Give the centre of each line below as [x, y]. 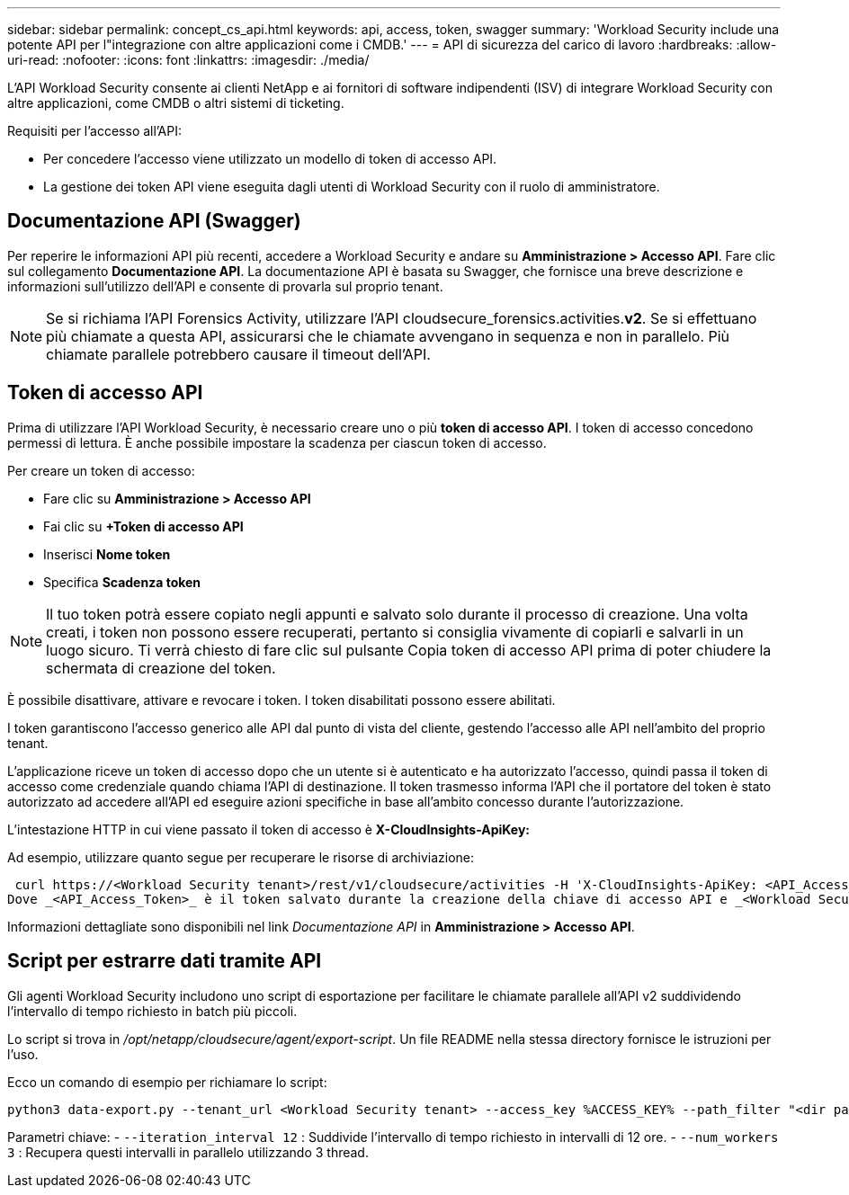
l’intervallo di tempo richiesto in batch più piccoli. [152, 1011]
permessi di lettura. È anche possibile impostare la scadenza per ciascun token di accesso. [277, 442]
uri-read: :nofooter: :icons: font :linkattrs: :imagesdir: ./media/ [188, 60]
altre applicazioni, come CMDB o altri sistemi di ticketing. [176, 103]
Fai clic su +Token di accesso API [143, 526]
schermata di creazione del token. [161, 668]
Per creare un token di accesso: [101, 470]
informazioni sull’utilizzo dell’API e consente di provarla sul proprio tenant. [225, 286]
